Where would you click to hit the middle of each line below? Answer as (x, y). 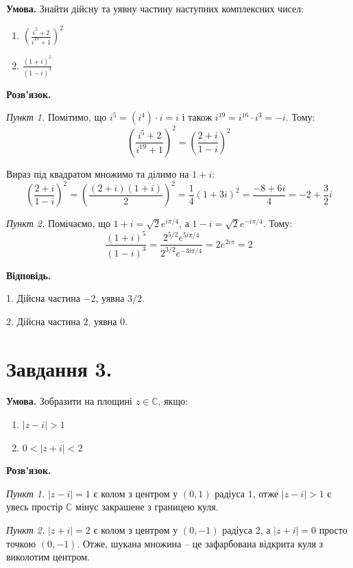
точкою (21, 543)
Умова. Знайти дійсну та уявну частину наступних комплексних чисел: (155, 8)
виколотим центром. (48, 557)
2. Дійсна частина (43, 321)
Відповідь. (29, 275)
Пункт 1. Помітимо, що (57, 117)
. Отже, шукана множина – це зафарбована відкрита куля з (200, 543)
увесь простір (35, 507)
